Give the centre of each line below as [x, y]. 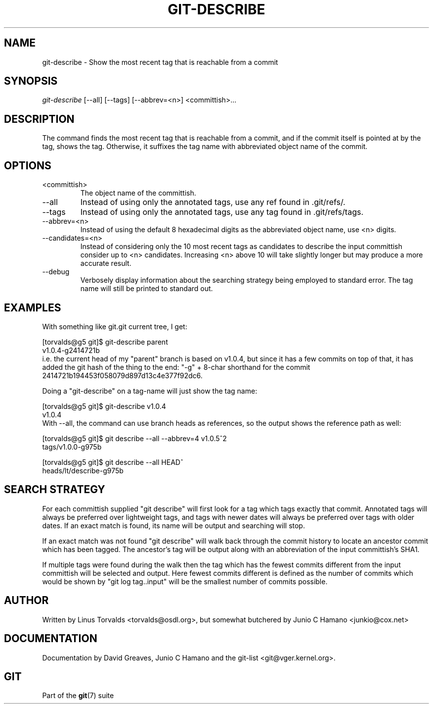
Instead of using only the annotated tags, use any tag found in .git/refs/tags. [222, 212]
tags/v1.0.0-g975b [72, 447]
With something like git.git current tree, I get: [115, 326]
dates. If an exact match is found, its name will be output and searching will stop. [173, 525]
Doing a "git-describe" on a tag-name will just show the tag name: [150, 391]
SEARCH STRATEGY [55, 490]
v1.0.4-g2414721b [71, 350]
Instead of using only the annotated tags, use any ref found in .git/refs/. [213, 202]
